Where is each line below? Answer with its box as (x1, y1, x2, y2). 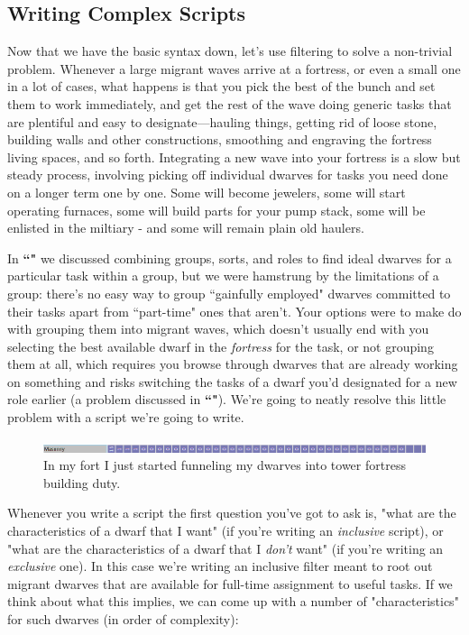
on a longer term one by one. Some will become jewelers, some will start (7, 182, 406, 201)
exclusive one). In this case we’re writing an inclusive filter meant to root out (7, 557, 433, 575)
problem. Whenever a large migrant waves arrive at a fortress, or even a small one (7, 59, 461, 78)
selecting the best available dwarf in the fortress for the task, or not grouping (7, 336, 434, 355)
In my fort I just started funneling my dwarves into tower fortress (43, 456, 406, 474)
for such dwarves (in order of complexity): (7, 610, 239, 629)
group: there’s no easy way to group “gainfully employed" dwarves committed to (7, 283, 451, 302)
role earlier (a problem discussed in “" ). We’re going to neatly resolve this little (7, 390, 446, 409)
